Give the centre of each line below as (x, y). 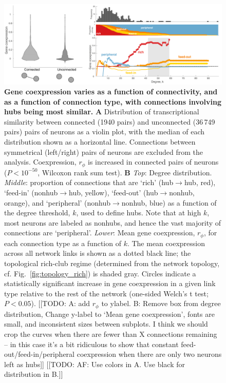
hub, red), (200, 182)
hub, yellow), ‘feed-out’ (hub (114, 192)
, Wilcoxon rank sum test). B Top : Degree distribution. (125, 172)
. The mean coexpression (166, 243)
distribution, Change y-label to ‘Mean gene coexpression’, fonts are (109, 314)
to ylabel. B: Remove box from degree (161, 303)
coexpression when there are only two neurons (149, 354)
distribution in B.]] (34, 374)
